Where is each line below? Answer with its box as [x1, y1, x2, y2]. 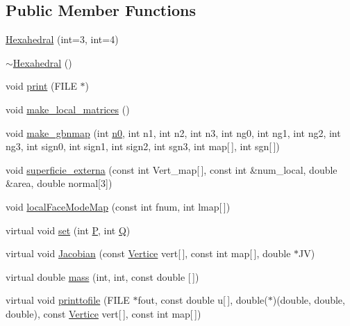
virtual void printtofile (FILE [6, 293, 130, 307]
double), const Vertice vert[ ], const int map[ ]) [6, 306, 201, 320]
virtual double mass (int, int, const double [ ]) [6, 269, 199, 284]
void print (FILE [6, 79, 77, 93]
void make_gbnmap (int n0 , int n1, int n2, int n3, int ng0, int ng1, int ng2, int [6, 125, 341, 140]
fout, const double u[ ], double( [137, 293, 268, 307]
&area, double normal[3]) [6, 176, 112, 190]
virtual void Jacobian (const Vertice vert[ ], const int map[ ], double [6, 246, 291, 261]
